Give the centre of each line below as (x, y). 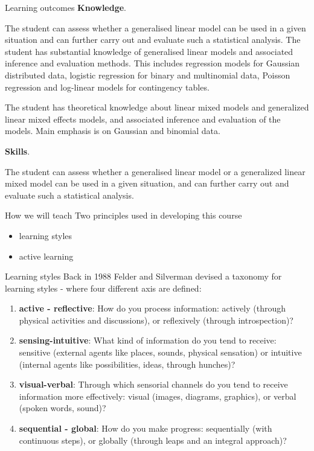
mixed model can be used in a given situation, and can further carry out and (147, 183)
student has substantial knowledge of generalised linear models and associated (149, 51)
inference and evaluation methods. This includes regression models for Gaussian (152, 63)
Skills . (18, 151)
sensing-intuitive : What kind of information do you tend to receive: (148, 340)
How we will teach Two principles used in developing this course (123, 215)
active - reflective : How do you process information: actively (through (152, 308)
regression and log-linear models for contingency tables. (107, 87)
